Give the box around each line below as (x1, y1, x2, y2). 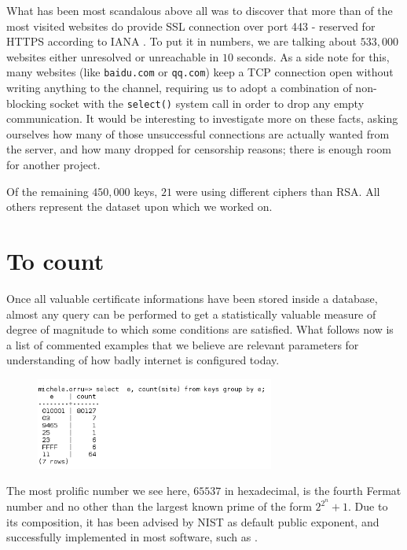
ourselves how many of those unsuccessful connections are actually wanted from (6, 125, 390, 142)
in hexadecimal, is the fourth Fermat (224, 482, 401, 499)
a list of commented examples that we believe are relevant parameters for (6, 336, 359, 353)
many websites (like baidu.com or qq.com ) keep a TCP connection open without (6, 64, 394, 80)
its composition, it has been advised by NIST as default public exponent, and (6, 513, 379, 530)
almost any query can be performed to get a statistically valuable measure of (6, 305, 376, 322)
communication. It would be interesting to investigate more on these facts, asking (6, 110, 398, 127)
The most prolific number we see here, (6, 482, 190, 499)
